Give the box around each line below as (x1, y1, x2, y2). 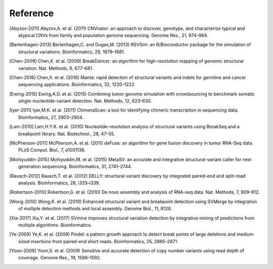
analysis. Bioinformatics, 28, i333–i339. (18, 180, 101, 186)
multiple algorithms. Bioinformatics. (18, 222, 92, 228)
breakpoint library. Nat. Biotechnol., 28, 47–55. (18, 131, 115, 137)
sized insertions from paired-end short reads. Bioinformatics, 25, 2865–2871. (18, 238, 178, 244)
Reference (9, 8, 54, 19)
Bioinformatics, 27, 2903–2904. (18, 114, 83, 120)
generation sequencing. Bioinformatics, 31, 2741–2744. (18, 164, 132, 170)
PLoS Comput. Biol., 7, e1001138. (18, 147, 86, 153)
